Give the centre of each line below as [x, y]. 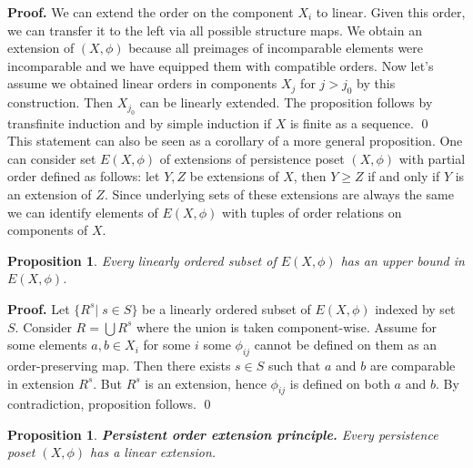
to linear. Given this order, [391, 12]
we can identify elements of [83, 212]
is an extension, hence [206, 383]
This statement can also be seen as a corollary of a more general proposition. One [235, 141]
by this [376, 83]
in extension [41, 383]
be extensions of [234, 176]
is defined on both [340, 383]
